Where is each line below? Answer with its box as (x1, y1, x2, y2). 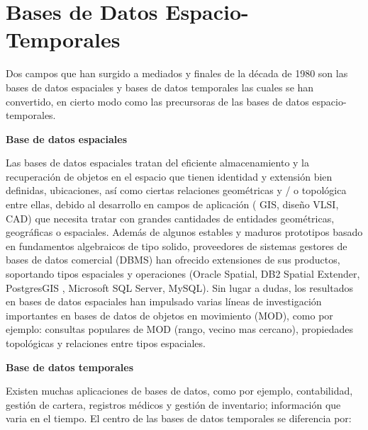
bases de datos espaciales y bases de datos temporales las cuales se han (6, 79, 314, 94)
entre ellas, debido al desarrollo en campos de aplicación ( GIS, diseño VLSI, (6, 197, 339, 212)
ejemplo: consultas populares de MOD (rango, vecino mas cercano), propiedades (6, 322, 353, 336)
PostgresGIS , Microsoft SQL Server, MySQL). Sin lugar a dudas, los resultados (6, 280, 353, 295)
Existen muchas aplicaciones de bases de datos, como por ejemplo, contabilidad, (6, 383, 353, 398)
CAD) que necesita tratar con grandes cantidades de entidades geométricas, (6, 210, 335, 225)
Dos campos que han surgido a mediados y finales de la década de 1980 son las (6, 66, 348, 81)
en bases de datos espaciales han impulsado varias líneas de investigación (6, 294, 322, 309)
